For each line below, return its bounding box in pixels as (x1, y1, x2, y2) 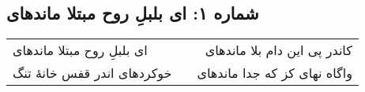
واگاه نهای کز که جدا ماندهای (197, 64, 352, 83)
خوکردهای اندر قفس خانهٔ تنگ (13, 64, 172, 83)
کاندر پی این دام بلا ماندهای (205, 41, 352, 60)
